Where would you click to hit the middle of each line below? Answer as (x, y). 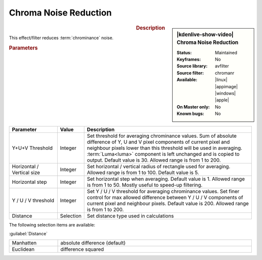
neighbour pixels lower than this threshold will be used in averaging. (164, 148)
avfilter (222, 66)
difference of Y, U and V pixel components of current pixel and (158, 142)
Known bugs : (191, 114)
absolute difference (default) (93, 243)
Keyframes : (189, 59)
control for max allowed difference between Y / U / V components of (165, 197)
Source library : (192, 66)
